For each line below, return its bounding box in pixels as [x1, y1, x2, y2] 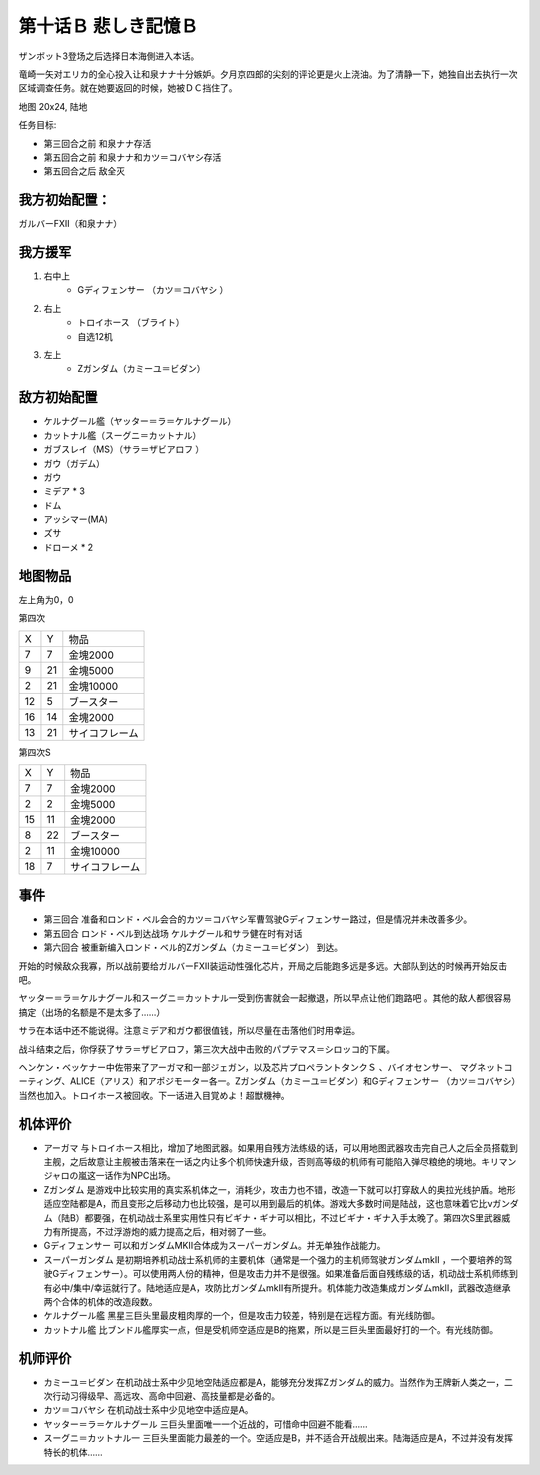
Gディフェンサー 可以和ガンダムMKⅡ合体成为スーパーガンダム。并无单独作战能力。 [43, 1240, 386, 1252]
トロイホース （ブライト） [77, 316, 185, 329]
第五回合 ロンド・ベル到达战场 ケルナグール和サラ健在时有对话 [43, 927, 303, 939]
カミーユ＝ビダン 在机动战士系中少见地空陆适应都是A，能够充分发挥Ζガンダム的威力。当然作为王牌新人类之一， [43, 1376, 505, 1388]
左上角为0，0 [18, 593, 74, 605]
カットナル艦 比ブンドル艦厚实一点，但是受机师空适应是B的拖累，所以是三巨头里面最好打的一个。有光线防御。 [43, 1323, 499, 1335]
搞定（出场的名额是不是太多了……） [18, 1006, 166, 1018]
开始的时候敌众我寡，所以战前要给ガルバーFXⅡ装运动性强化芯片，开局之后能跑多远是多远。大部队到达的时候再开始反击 [18, 960, 508, 972]
